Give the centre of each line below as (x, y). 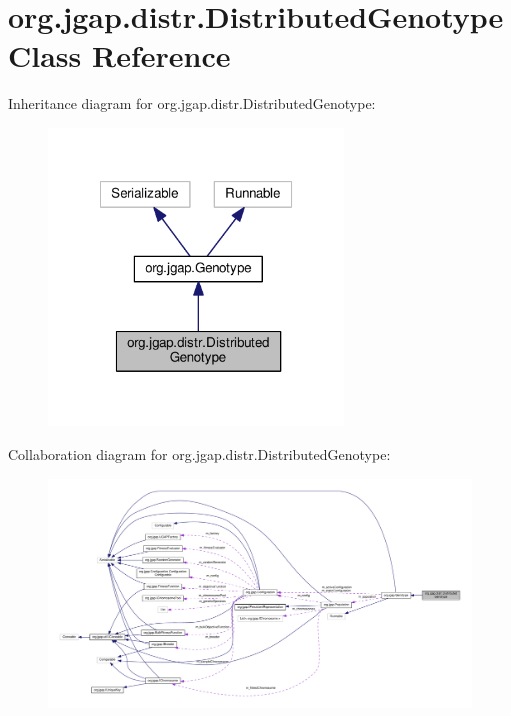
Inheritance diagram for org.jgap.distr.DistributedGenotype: (192, 103)
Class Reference (119, 55)
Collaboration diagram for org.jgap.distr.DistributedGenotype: (199, 454)
